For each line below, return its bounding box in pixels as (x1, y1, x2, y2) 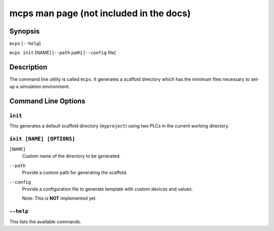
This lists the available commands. (9, 218, 82, 224)
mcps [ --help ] (9, 41, 41, 47)
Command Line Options (9, 96, 86, 105)
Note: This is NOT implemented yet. (22, 195, 97, 202)
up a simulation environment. (9, 83, 71, 89)
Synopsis (9, 27, 40, 36)
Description (9, 63, 48, 72)
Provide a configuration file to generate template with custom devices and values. (22, 186, 193, 192)
